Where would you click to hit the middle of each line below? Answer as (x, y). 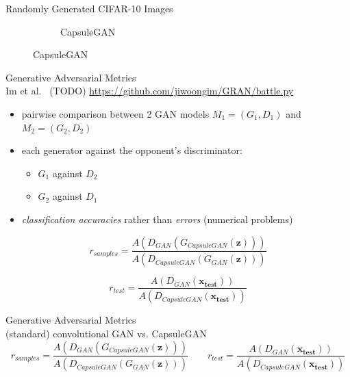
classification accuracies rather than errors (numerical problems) (157, 219)
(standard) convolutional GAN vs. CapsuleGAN (106, 333)
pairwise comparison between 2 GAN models (115, 113)
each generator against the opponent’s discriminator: (132, 150)
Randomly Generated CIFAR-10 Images (89, 8)
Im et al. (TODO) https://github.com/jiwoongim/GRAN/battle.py (150, 91)
